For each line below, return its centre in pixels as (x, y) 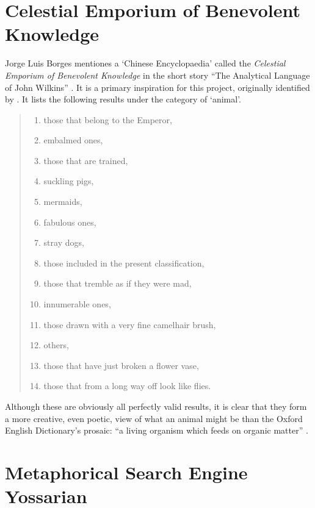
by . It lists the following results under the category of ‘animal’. (123, 99)
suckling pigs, (69, 181)
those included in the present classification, (124, 263)
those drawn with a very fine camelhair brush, (130, 324)
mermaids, (63, 202)
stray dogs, (64, 242)
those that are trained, (86, 160)
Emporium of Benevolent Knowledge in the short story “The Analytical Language (157, 75)
